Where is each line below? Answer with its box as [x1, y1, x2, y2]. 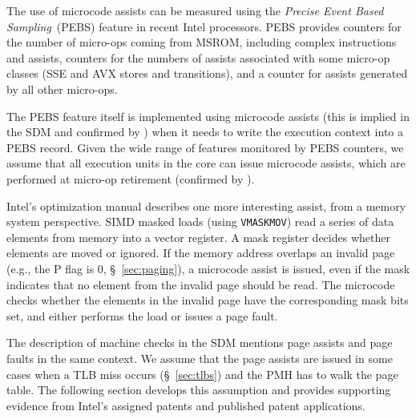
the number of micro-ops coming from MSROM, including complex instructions [6, 34, 397, 50]
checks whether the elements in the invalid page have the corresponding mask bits [6, 292, 409, 308]
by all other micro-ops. [6, 80, 118, 97]
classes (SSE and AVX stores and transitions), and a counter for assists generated [6, 65, 408, 82]
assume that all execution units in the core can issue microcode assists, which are [6, 155, 406, 171]
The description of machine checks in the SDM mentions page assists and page [6, 334, 393, 351]
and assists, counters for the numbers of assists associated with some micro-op [6, 49, 390, 66]
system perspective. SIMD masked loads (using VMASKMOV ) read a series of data [6, 213, 394, 230]
